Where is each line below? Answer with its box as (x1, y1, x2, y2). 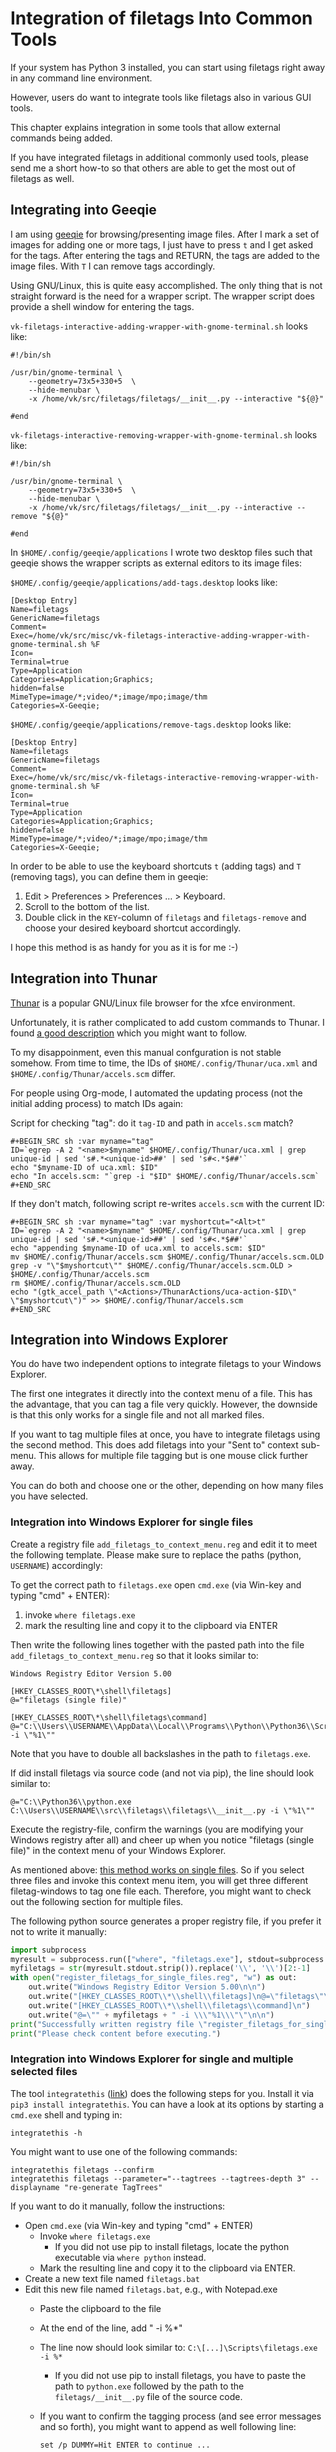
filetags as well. (10, 172, 75, 184)
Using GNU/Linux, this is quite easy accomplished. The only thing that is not (10, 279, 323, 291)
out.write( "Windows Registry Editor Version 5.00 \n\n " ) (28, 1982, 267, 1992)
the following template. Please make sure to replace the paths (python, (10, 1548, 302, 1561)
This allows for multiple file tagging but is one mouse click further (38, 1450, 308, 1462)
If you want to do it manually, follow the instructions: (10, 2200, 226, 2212)
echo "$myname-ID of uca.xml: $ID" (10, 1162, 159, 1172)
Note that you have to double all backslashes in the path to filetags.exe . (10, 1747, 311, 1759)
